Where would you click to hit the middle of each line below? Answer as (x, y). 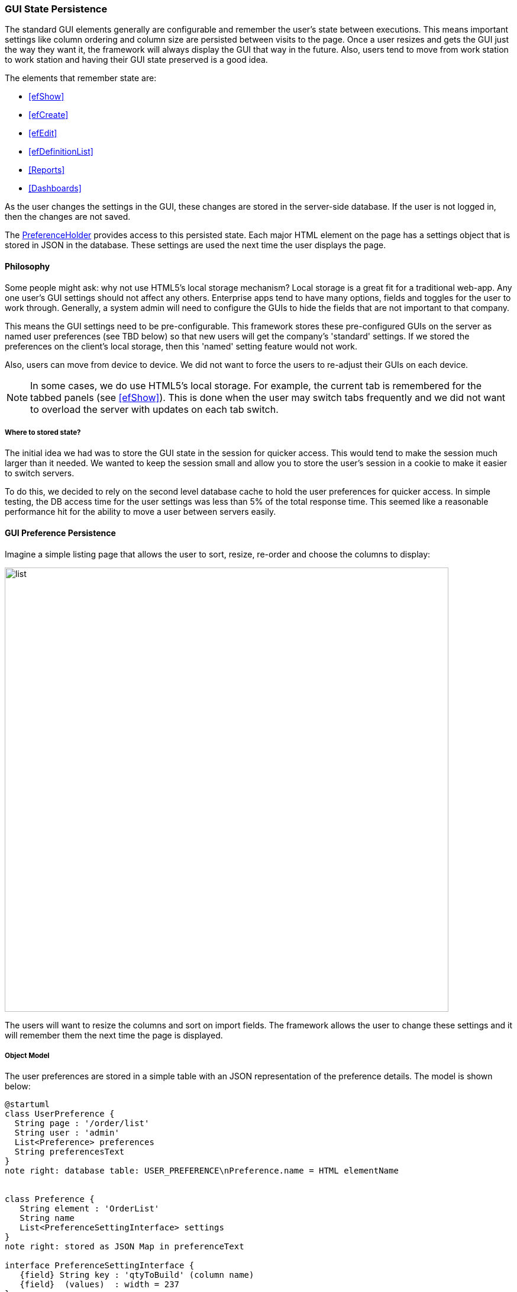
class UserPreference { (60, 1114)
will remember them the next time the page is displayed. (114, 1035)
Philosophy (28, 266)
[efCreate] (49, 115)
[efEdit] (43, 133)
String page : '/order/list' (82, 1123)
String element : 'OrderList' (90, 1209)
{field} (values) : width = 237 (100, 1285)
